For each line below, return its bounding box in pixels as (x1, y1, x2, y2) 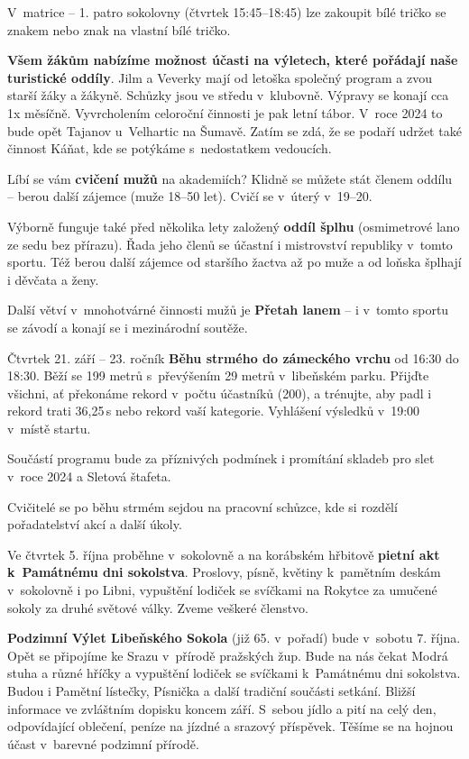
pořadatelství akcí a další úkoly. (7, 515, 182, 534)
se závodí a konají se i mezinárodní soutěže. (7, 317, 248, 336)
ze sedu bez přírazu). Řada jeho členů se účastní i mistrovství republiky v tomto (7, 234, 453, 253)
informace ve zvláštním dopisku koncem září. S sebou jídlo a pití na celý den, (7, 699, 437, 718)
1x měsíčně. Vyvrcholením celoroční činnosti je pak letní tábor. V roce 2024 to (7, 103, 443, 122)
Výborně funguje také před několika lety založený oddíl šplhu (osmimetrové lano (7, 216, 460, 235)
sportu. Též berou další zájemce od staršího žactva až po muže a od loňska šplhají (7, 252, 462, 271)
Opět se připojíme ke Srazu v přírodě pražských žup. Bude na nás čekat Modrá (7, 645, 448, 664)
